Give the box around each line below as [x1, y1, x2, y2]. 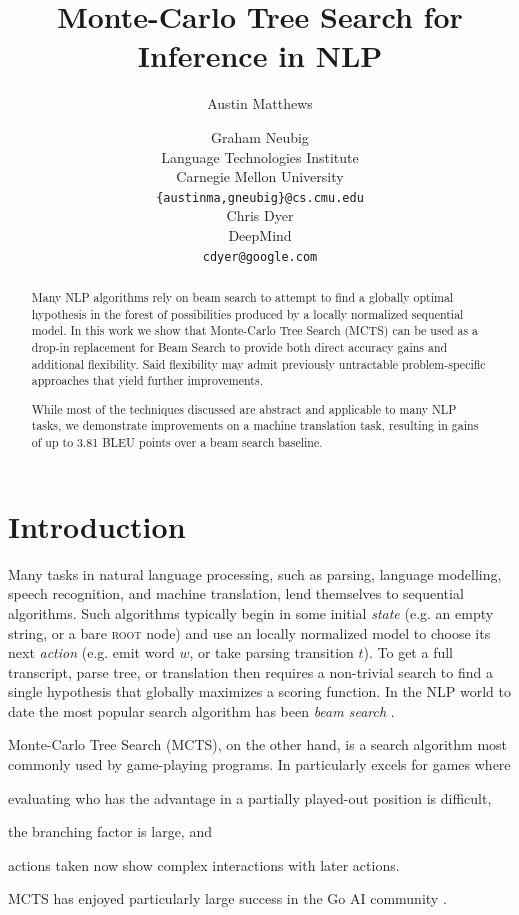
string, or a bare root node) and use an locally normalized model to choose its [8, 622, 491, 643]
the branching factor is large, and [8, 821, 212, 842]
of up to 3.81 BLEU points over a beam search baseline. [31, 434, 323, 451]
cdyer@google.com [202, 249, 318, 264]
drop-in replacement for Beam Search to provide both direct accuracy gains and [31, 338, 448, 355]
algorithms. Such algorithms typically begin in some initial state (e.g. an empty [8, 602, 494, 623]
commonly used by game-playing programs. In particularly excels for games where [8, 754, 511, 775]
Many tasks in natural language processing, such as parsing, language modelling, [8, 563, 502, 584]
